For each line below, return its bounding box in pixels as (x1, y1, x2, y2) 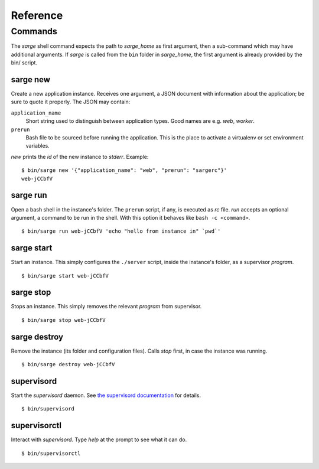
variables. (25, 142, 50, 149)
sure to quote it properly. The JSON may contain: (11, 98, 131, 106)
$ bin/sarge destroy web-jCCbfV (21, 361, 115, 368)
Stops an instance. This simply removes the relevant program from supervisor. (11, 303, 202, 310)
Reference (11, 9, 63, 22)
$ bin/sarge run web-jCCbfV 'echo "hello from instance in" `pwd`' (21, 228, 221, 234)
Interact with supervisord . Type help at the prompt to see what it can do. (11, 436, 187, 443)
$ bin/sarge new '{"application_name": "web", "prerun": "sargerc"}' (21, 167, 227, 174)
